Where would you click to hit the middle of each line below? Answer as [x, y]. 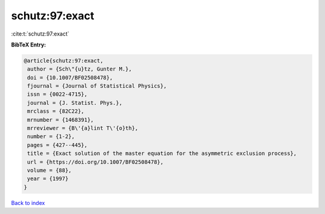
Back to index [28, 203]
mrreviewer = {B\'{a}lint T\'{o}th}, [83, 128]
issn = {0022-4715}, [57, 94]
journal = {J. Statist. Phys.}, [75, 103]
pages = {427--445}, [57, 145]
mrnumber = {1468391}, [61, 120]
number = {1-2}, [51, 137]
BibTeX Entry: [29, 45]
